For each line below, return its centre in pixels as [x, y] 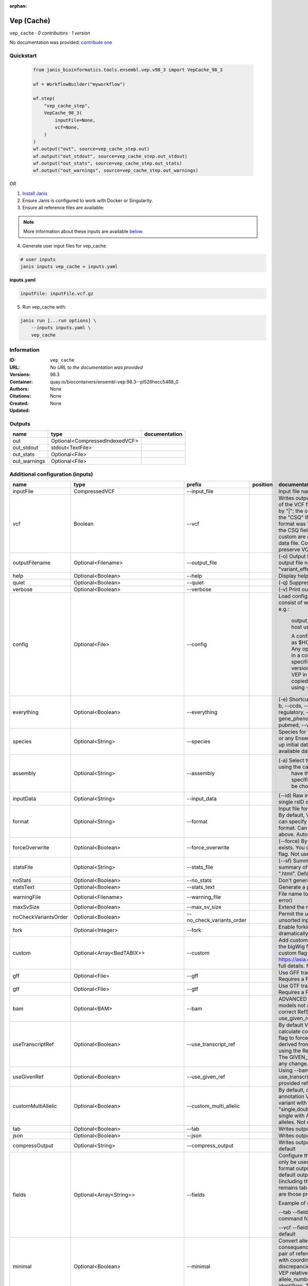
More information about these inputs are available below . [83, 231]
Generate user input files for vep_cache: [65, 246]
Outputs [20, 423]
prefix [194, 485]
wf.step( [44, 99]
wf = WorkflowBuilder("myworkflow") [79, 84]
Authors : [19, 389]
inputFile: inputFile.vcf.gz [57, 293]
